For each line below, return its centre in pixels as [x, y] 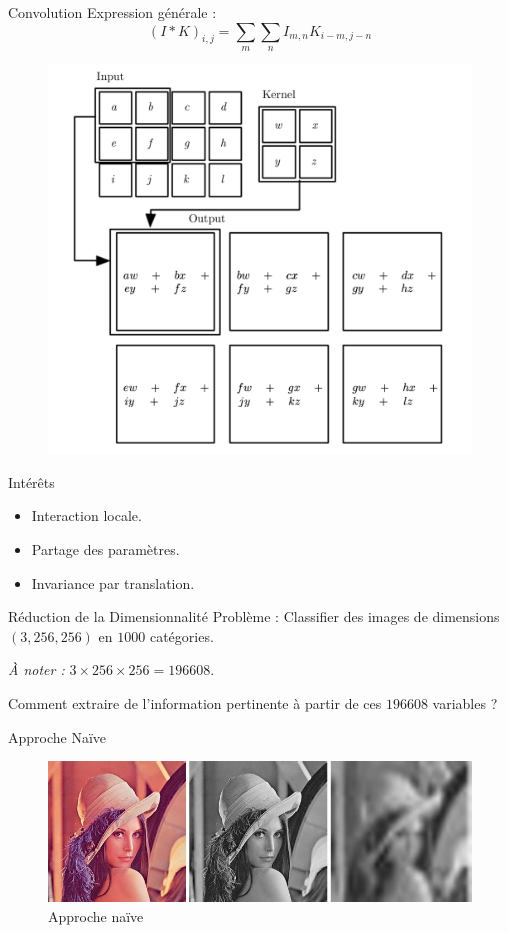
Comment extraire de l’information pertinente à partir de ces [195, 702]
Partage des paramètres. [105, 548]
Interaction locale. [86, 515]
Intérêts [31, 481]
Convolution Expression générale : [112, 12]
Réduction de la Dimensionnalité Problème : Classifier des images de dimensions [254, 616]
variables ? [465, 702]
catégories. [181, 635]
